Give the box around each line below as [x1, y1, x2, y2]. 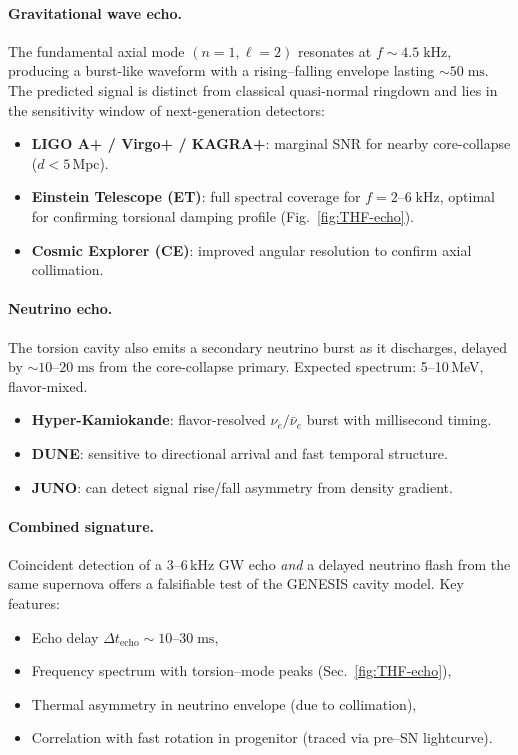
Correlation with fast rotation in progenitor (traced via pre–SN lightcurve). [31, 727, 493, 748]
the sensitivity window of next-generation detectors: [8, 99, 325, 120]
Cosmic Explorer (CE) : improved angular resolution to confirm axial [31, 239, 472, 260]
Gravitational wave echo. [8, 2, 182, 23]
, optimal [439, 186, 495, 207]
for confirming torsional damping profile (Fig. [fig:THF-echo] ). [31, 205, 414, 226]
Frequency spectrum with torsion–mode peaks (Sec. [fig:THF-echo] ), [31, 660, 452, 681]
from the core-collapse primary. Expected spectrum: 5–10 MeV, [99, 356, 484, 377]
